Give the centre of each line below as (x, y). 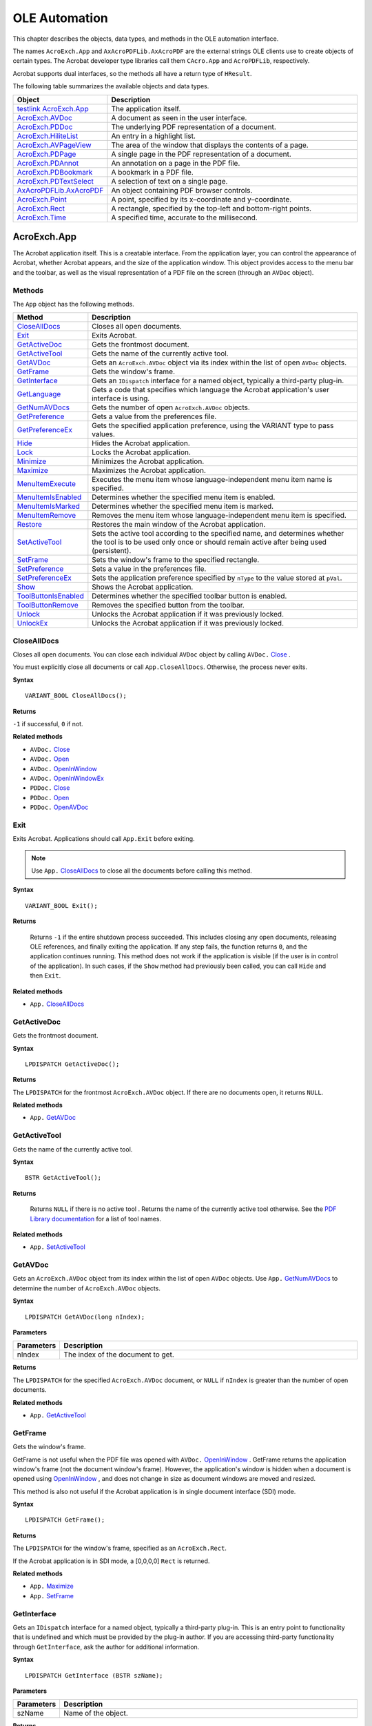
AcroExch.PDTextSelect (55, 181)
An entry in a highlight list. (154, 136)
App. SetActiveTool (58, 1247)
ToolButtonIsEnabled (50, 596)
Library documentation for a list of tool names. (96, 1219)
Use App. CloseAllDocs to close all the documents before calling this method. (142, 871)
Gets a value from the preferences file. (154, 416)
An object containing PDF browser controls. (182, 190)
